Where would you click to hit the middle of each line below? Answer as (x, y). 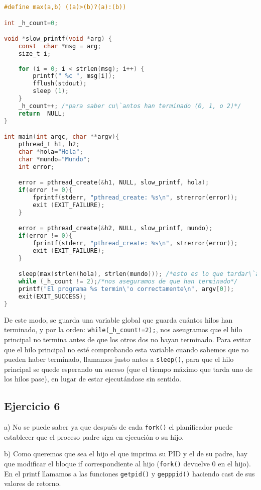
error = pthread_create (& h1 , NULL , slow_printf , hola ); (114, 183)
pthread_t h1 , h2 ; (49, 144)
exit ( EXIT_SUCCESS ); (52, 296)
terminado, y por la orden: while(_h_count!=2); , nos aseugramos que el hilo (123, 329)
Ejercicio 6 (32, 406)
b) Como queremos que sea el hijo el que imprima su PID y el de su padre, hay (126, 454)
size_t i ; (35, 54)
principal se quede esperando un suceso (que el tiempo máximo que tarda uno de (128, 369)
